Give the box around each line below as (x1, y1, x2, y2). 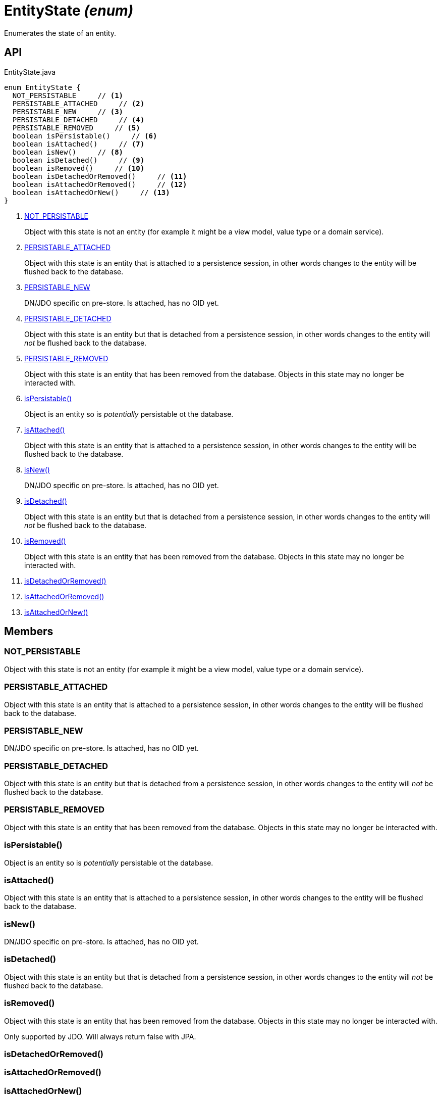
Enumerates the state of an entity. (4, 28, 116, 37)
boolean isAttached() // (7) (12, 139, 145, 148)
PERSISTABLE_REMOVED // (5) (12, 123, 140, 132)
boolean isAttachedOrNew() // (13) (12, 188, 170, 197)
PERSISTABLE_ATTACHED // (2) (12, 99, 145, 108)
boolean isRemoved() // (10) (12, 164, 145, 172)
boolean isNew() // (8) (12, 148, 124, 156)
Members (4, 625, 53, 638)
